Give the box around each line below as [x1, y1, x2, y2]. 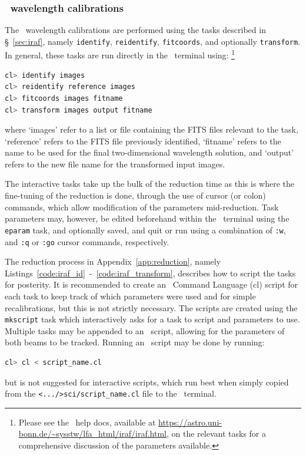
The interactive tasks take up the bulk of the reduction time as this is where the [5, 177, 295, 190]
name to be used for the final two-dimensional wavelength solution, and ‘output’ [5, 146, 294, 159]
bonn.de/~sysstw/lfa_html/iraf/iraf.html [18, 427, 167, 440]
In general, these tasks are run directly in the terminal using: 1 [5, 47, 235, 61]
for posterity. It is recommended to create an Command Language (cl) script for [5, 278, 298, 291]
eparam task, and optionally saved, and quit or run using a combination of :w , [5, 223, 286, 236]
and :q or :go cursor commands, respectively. [5, 235, 169, 248]
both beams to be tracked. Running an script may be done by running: [5, 336, 265, 348]
